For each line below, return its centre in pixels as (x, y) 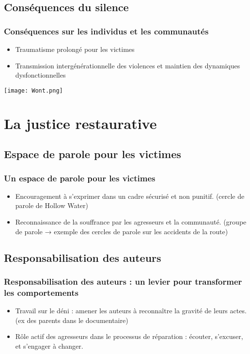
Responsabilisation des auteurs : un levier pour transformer (123, 281)
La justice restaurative (80, 123)
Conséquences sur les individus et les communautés (106, 31)
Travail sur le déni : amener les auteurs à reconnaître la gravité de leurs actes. (131, 311)
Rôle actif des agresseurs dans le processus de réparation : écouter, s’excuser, (129, 336)
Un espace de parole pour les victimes (80, 178)
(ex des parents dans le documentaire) (72, 320)
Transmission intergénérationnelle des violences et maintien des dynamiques (128, 65)
